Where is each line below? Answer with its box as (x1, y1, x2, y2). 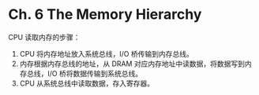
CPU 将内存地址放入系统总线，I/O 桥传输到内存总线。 (19, 49, 193, 58)
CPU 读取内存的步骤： (8, 32, 81, 42)
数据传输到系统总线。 (73, 68, 143, 78)
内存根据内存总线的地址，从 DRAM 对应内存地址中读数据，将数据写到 (19, 59, 246, 68)
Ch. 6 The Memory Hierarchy (8, 5, 202, 24)
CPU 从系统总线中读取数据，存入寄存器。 (19, 79, 155, 88)
